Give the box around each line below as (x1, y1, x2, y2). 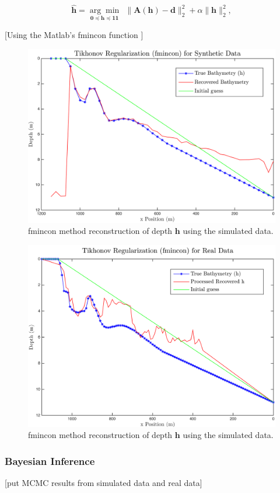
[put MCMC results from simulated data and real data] (5, 477, 202, 489)
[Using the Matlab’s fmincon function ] (5, 29, 143, 41)
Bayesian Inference (5, 453, 95, 468)
